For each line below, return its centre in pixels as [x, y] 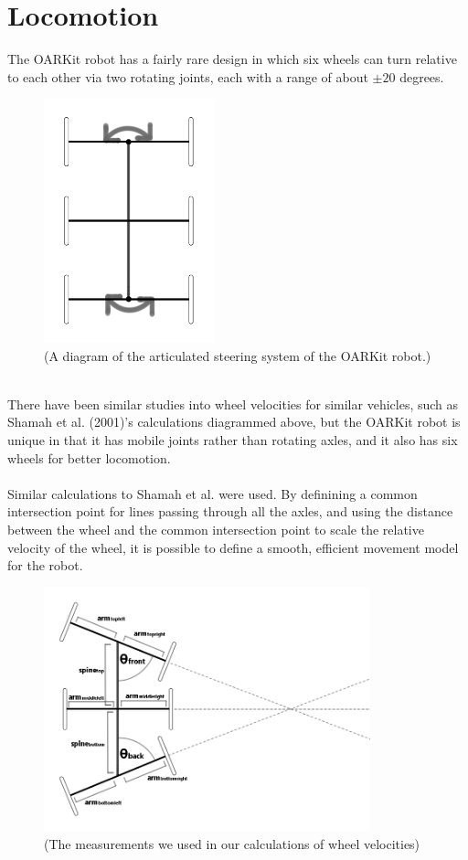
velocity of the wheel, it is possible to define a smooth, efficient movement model [233, 547]
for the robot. [45, 565]
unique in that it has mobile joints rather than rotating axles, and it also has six [233, 439]
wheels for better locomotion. [89, 457]
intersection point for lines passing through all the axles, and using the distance [230, 511]
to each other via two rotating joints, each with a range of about [188, 76]
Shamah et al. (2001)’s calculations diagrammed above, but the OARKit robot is [234, 422]
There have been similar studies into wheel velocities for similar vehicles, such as [233, 403]
